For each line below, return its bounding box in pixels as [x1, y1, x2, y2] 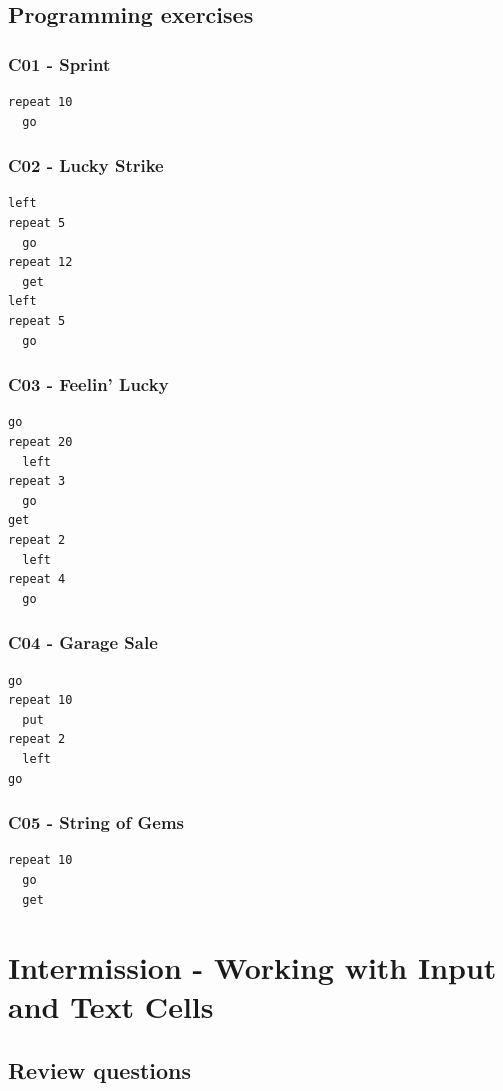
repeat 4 [8, 572, 66, 587]
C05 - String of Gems [8, 810, 184, 835]
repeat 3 [8, 474, 66, 489]
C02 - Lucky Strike [8, 153, 164, 178]
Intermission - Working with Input [8, 947, 497, 988]
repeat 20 [8, 434, 73, 449]
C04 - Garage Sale [8, 630, 158, 655]
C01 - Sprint [8, 51, 111, 76]
